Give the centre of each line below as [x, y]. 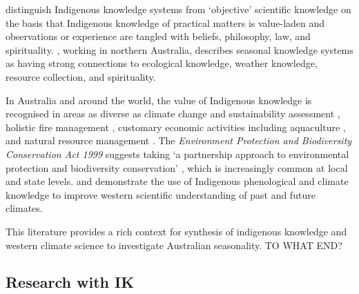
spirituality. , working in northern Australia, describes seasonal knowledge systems [179, 49]
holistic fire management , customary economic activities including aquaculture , [176, 127]
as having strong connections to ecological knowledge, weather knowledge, [162, 63]
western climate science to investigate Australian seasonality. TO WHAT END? [174, 245]
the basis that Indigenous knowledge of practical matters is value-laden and [165, 22]
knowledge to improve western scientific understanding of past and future [161, 194]
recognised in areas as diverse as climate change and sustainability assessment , [173, 114]
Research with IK [70, 282]
